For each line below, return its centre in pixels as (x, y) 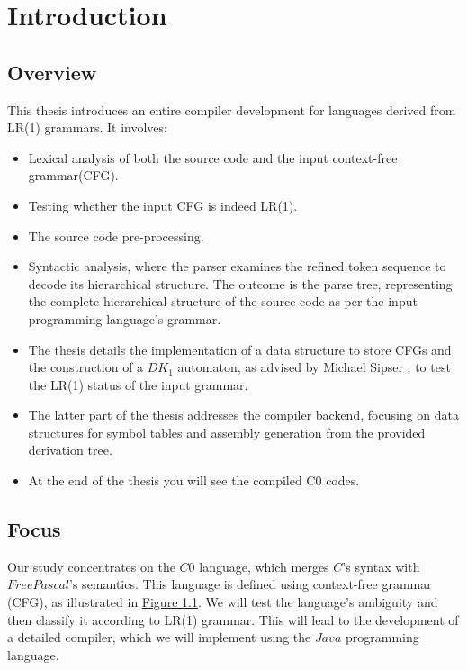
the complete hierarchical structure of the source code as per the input (223, 301)
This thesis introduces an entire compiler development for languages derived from (232, 109)
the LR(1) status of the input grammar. (138, 384)
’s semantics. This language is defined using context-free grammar (251, 584)
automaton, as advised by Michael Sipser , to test (314, 367)
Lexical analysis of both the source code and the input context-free (213, 157)
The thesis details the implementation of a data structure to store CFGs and (240, 349)
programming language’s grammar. (125, 318)
